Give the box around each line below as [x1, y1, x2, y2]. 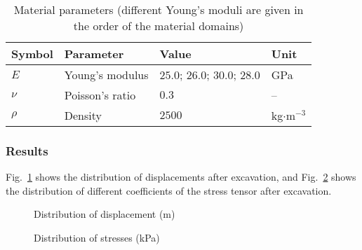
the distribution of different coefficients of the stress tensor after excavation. [6, 183, 332, 197]
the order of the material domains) [73, 18, 244, 34]
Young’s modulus [64, 67, 149, 83]
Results [6, 141, 48, 159]
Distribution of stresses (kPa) [34, 230, 160, 244]
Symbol [11, 46, 53, 62]
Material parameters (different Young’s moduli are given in [13, 1, 304, 18]
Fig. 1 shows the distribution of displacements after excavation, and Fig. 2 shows [6, 169, 356, 184]
